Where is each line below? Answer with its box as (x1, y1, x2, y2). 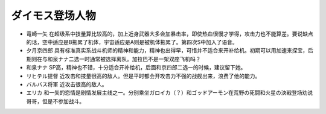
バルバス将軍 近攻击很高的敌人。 (26, 80, 107, 87)
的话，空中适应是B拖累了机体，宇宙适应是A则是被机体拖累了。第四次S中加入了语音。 (26, 38, 238, 45)
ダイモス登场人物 (11, 9, 97, 22)
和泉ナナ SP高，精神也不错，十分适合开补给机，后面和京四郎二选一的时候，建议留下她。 (26, 64, 246, 71)
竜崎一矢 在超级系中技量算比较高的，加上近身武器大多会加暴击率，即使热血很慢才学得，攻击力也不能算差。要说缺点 (26, 30, 313, 37)
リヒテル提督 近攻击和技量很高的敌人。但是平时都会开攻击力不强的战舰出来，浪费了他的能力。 (26, 72, 261, 80)
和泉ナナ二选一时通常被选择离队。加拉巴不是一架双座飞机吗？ (47, 55, 201, 63)
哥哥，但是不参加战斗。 (26, 97, 85, 105)
